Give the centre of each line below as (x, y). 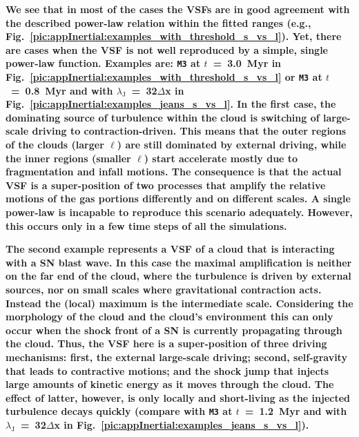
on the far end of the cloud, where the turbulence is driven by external (178, 276)
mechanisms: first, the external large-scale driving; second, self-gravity (176, 357)
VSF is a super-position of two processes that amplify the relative (166, 185)
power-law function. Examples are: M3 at (103, 63)
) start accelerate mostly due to (221, 158)
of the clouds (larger (55, 145)
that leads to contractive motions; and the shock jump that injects (167, 370)
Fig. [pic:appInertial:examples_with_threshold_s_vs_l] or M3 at (164, 77)
